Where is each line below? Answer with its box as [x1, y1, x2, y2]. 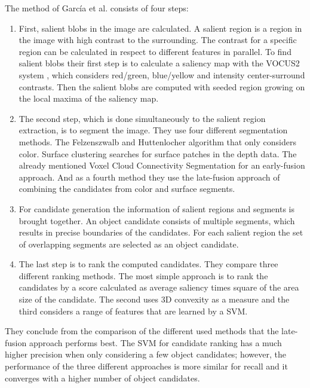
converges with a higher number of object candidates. [5, 371, 200, 384]
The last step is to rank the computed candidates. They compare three [19, 258, 278, 270]
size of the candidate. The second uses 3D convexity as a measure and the [19, 293, 290, 305]
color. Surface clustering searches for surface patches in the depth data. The [19, 147, 297, 160]
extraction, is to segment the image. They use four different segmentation [19, 124, 288, 136]
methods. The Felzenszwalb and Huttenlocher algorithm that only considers [19, 135, 296, 148]
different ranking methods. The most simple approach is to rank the [19, 269, 268, 282]
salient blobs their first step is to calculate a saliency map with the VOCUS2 [19, 57, 300, 69]
